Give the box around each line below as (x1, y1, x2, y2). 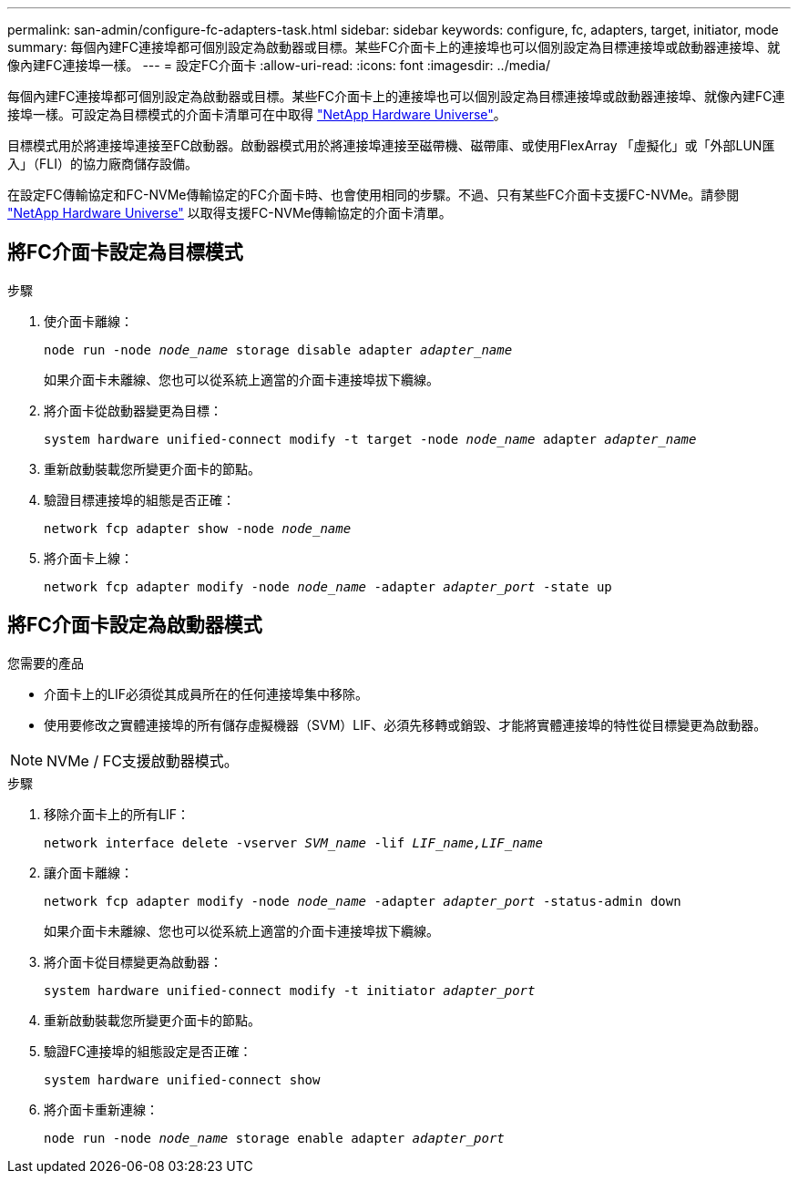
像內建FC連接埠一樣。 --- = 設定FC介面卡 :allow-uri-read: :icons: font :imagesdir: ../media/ (7, 57, 550, 73)
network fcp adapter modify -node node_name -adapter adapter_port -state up (44, 579, 612, 594)
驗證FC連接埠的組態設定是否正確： (44, 1042, 252, 1059)
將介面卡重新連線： (44, 1101, 159, 1117)
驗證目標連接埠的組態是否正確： (44, 491, 235, 508)
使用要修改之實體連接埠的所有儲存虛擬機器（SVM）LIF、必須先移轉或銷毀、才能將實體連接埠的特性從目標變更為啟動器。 (44, 716, 767, 733)
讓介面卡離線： (44, 864, 133, 880)
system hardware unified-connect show (44, 1072, 321, 1087)
